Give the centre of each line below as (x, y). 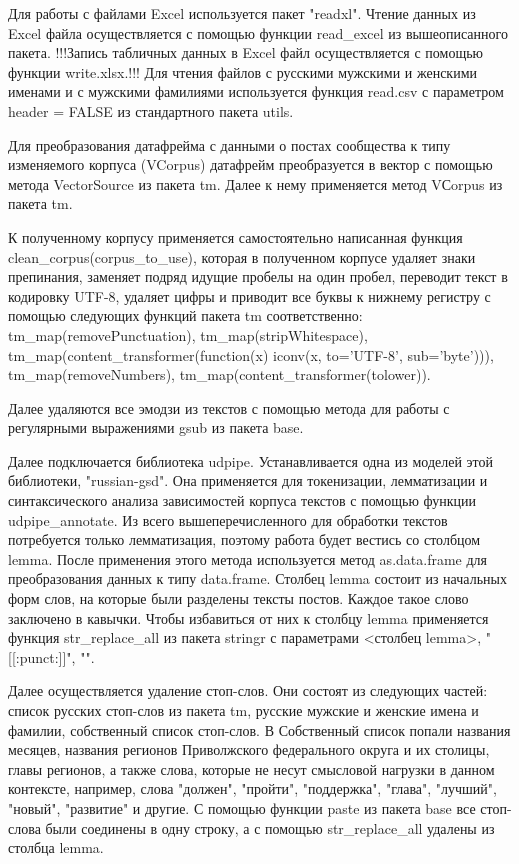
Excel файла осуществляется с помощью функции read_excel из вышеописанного (258, 32)
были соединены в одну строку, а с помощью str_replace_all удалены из (270, 827)
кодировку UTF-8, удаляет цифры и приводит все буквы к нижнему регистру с (249, 295)
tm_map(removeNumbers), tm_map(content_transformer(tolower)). (219, 374)
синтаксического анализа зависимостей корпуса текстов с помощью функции (242, 500)
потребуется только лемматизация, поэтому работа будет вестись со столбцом (244, 539)
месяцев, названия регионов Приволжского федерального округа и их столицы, (249, 749)
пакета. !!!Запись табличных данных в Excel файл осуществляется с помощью (246, 52)
